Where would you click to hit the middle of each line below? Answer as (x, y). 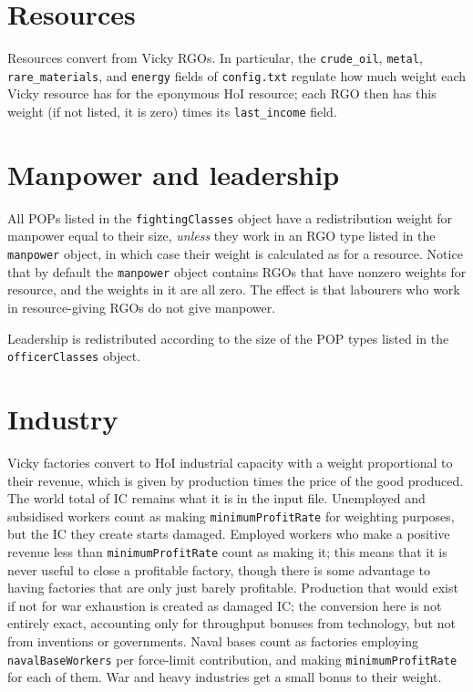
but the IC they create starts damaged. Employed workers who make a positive (229, 534)
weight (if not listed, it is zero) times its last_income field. (172, 112)
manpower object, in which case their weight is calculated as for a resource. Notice (235, 254)
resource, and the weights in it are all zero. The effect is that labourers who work (234, 289)
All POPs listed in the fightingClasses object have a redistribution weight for (230, 217)
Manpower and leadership (174, 174)
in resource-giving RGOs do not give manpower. (142, 307)
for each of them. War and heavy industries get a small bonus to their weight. (225, 677)
